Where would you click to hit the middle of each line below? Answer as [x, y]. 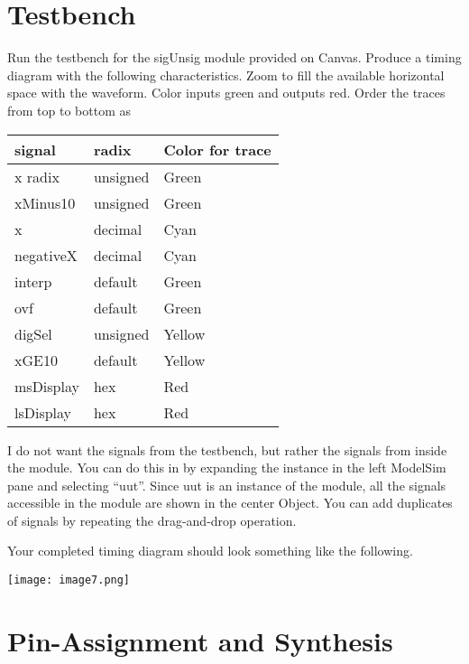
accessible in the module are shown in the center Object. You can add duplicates [230, 503]
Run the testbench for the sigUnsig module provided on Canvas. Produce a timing [234, 57]
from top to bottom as [69, 110]
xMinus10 [45, 202]
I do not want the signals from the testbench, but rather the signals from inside [227, 449]
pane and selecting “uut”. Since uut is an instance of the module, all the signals [227, 485]
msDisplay [47, 386]
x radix [37, 176]
